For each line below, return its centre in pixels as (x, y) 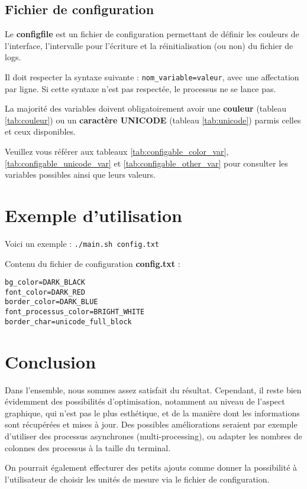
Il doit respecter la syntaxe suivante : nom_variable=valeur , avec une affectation (152, 76)
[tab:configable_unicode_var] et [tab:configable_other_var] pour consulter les (146, 163)
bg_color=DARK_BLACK (45, 283)
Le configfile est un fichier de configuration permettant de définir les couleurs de (152, 34)
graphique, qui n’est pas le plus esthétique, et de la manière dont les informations (152, 413)
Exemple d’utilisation (93, 215)
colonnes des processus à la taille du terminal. (88, 447)
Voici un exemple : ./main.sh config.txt (82, 243)
